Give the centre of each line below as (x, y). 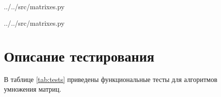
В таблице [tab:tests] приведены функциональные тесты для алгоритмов (111, 79)
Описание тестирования (79, 56)
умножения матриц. (33, 89)
